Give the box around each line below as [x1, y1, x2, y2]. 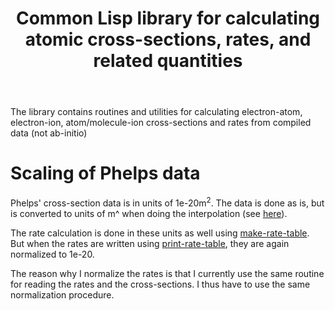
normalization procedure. [10, 288, 115, 301]
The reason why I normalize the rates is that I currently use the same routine [10, 267, 325, 279]
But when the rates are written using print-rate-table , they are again [10, 237, 290, 249]
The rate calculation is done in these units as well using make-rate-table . [10, 227, 310, 239]
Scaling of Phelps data [10, 162, 201, 185]
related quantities [93, 50, 243, 72]
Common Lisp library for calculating [15, 7, 321, 30]
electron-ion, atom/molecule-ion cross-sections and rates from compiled [10, 117, 312, 129]
